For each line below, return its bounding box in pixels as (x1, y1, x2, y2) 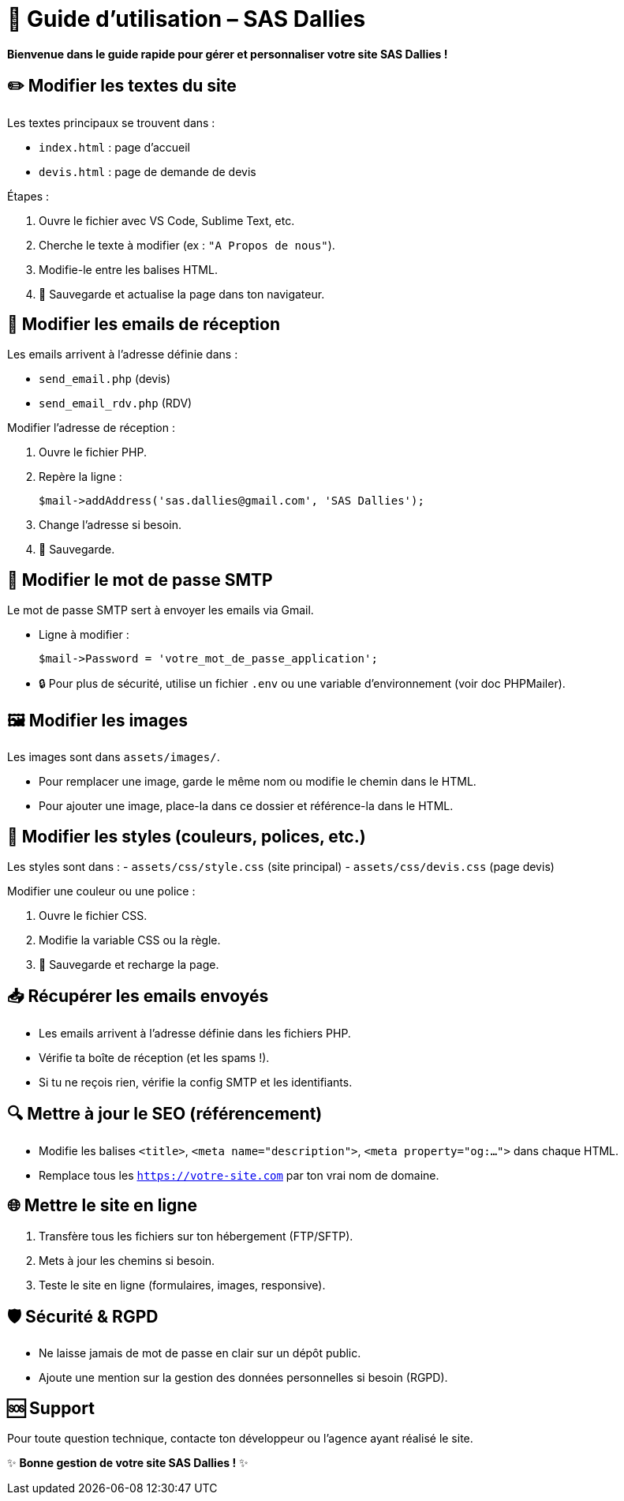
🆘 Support (7, 1398, 95, 1418)
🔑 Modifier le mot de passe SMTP (7, 569, 273, 590)
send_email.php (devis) (39, 372, 171, 386)
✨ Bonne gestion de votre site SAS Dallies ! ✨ (7, 1456, 248, 1470)
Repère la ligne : (39, 470, 122, 484)
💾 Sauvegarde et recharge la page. (39, 957, 219, 971)
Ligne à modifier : (39, 628, 129, 642)
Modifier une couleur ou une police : (7, 884, 196, 898)
